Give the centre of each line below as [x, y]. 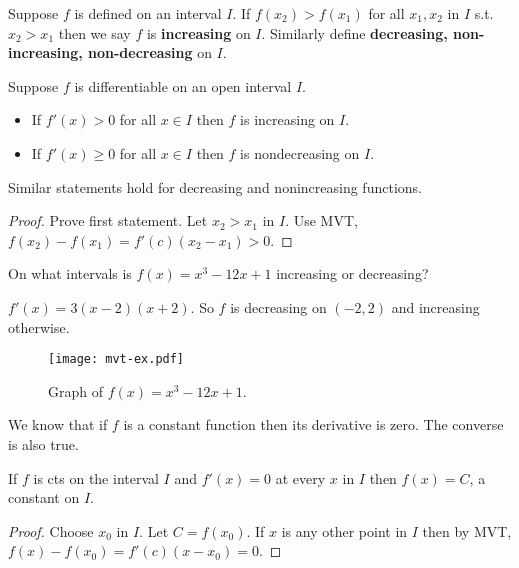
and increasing [435, 306]
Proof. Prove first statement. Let [108, 220]
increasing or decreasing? [352, 273]
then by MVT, [467, 530]
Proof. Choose [51, 530]
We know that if [58, 424]
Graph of [75, 390]
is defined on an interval [148, 13]
